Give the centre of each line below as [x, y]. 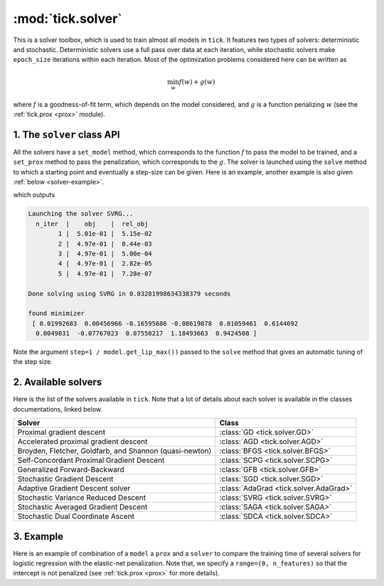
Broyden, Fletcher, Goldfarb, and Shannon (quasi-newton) [114, 451]
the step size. [33, 362]
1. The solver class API [66, 134]
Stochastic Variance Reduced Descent [82, 498]
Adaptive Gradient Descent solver [74, 488]
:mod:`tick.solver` [68, 19]
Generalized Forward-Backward [71, 470]
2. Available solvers [58, 382]
